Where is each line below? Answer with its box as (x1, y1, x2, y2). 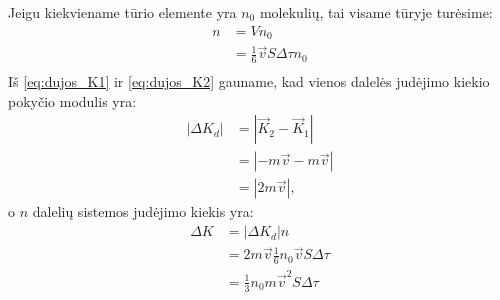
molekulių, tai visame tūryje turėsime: (259, 2, 493, 22)
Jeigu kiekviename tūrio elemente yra (8, 2, 237, 22)
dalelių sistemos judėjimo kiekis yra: (32, 201, 254, 222)
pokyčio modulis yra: (8, 90, 137, 111)
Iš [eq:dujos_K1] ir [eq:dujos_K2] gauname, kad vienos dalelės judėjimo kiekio (8, 71, 490, 92)
